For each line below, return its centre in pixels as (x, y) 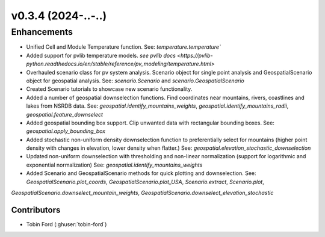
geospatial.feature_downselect (65, 114)
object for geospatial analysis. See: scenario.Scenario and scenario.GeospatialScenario (135, 81)
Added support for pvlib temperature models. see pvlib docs (101, 55)
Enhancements (42, 32)
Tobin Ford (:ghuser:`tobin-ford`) (67, 224)
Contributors (36, 210)
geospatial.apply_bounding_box (66, 131)
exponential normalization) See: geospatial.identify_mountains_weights (114, 165)
